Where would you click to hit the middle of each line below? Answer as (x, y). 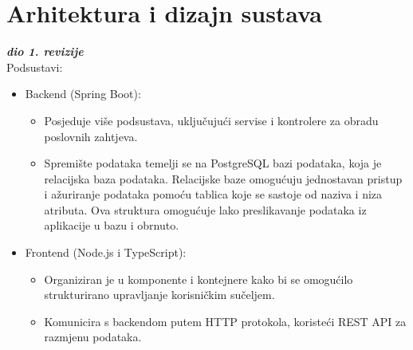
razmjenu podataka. (93, 337)
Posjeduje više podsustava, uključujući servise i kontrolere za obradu (211, 120)
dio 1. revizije (45, 51)
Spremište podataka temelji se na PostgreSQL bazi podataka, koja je (213, 163)
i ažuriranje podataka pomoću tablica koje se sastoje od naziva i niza (213, 194)
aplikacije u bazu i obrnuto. (112, 225)
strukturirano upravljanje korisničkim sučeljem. (159, 295)
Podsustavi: (35, 67)
